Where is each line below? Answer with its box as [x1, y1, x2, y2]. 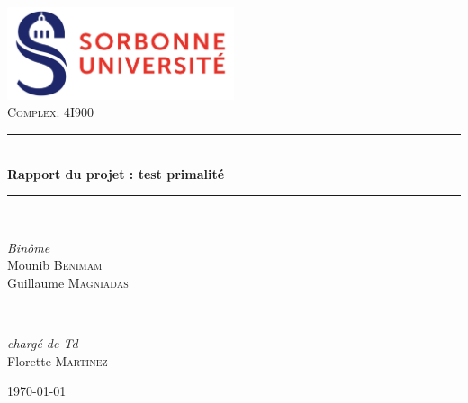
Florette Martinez [7, 351, 108, 370]
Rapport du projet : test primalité [7, 164, 225, 183]
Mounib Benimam [7, 255, 103, 274]
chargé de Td [7, 334, 78, 353]
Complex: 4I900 [7, 103, 94, 121]
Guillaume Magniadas [7, 273, 129, 291]
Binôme [7, 237, 50, 256]
